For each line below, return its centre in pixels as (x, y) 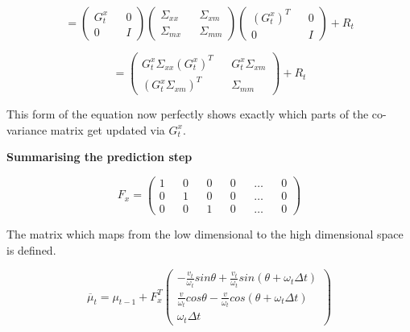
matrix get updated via (108, 129)
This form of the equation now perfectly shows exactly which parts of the (188, 114)
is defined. (31, 249)
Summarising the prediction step (99, 157)
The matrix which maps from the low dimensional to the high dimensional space (205, 234)
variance (27, 129)
